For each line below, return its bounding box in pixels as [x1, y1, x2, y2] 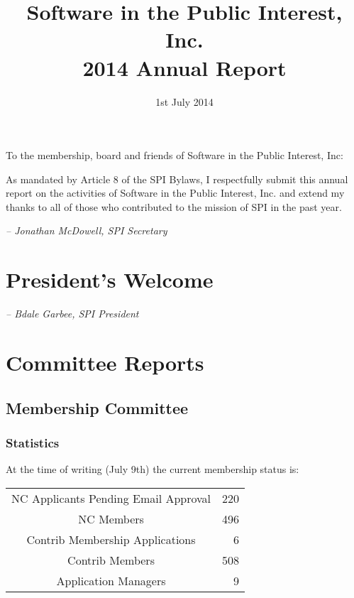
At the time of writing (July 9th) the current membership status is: [6, 462, 299, 477]
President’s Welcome [6, 265, 214, 294]
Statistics [6, 433, 60, 451]
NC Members [78, 510, 144, 527]
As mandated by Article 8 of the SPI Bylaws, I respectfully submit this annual [6, 171, 348, 186]
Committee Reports [6, 347, 204, 376]
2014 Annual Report [82, 53, 287, 82]
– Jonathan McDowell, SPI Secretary [6, 223, 167, 238]
